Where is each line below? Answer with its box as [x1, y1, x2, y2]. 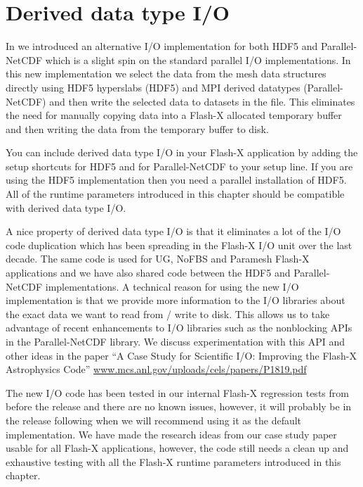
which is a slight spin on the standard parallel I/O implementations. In [45, 52, 351, 67]
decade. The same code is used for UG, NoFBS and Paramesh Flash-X [6, 251, 310, 266]
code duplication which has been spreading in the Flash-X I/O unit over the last [6, 237, 352, 252]
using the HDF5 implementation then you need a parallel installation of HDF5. [6, 172, 347, 187]
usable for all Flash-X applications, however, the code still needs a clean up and [6, 441, 349, 455]
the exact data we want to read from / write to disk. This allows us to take [6, 306, 330, 321]
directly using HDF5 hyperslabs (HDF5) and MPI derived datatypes [6, 80, 301, 94]
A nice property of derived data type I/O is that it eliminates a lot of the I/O [6, 224, 341, 239]
